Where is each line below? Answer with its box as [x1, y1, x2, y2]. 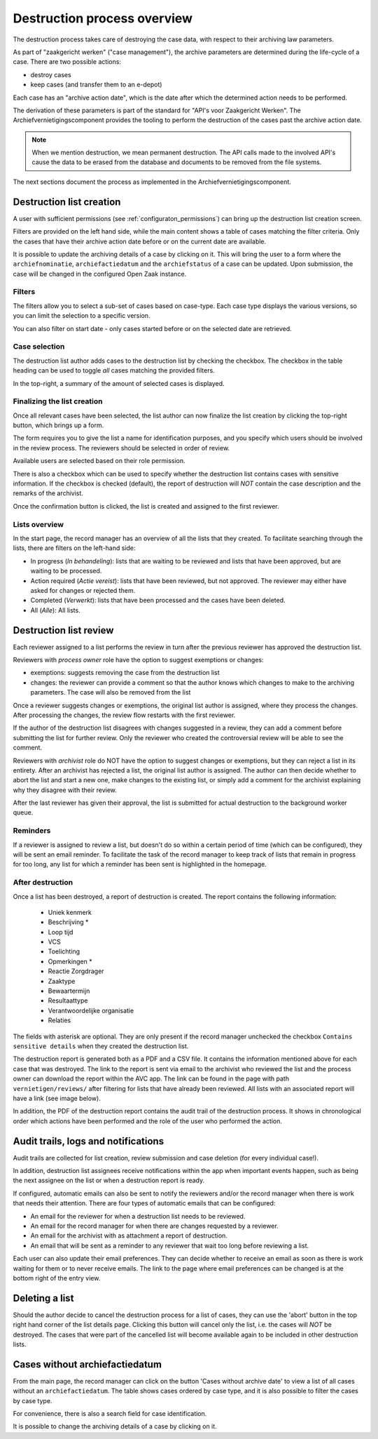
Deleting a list [13, 1292, 74, 1304]
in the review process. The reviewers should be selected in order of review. [13, 443, 230, 452]
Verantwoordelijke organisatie [48, 1006, 134, 1015]
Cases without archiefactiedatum [13, 1358, 162, 1370]
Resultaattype [48, 996, 88, 1005]
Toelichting [48, 947, 80, 956]
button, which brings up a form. [13, 421, 104, 429]
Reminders [13, 826, 51, 836]
